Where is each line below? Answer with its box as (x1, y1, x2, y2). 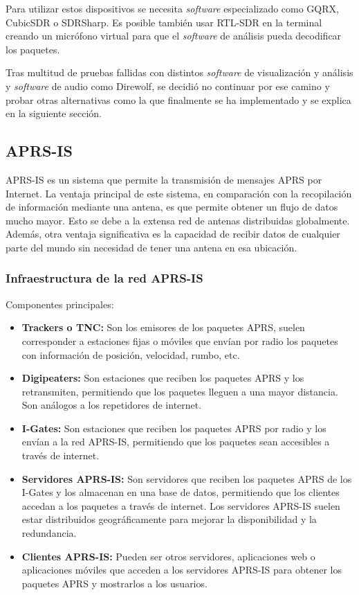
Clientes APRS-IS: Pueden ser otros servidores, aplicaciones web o (21, 549, 315, 563)
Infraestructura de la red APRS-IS (6, 269, 203, 287)
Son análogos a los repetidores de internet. (21, 398, 202, 412)
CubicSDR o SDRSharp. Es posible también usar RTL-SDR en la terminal (6, 15, 322, 29)
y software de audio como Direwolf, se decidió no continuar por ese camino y (6, 78, 330, 93)
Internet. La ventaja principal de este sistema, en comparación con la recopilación (6, 186, 352, 200)
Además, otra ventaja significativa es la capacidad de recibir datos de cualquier (6, 227, 340, 241)
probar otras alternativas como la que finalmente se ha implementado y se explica (6, 92, 351, 107)
